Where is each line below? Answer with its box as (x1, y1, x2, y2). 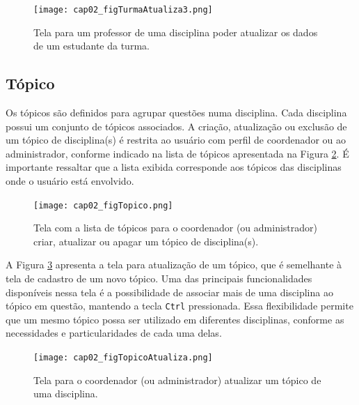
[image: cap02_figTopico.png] (33, 200, 173, 211)
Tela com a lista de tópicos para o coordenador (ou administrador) (33, 220, 317, 235)
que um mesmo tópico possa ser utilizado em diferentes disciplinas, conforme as (6, 312, 344, 326)
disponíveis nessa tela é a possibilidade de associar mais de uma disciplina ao (6, 284, 333, 299)
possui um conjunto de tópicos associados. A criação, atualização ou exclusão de (6, 119, 347, 133)
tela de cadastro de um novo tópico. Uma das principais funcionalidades (6, 271, 312, 286)
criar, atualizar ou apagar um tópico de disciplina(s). (33, 234, 259, 248)
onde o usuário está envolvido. (6, 174, 134, 188)
